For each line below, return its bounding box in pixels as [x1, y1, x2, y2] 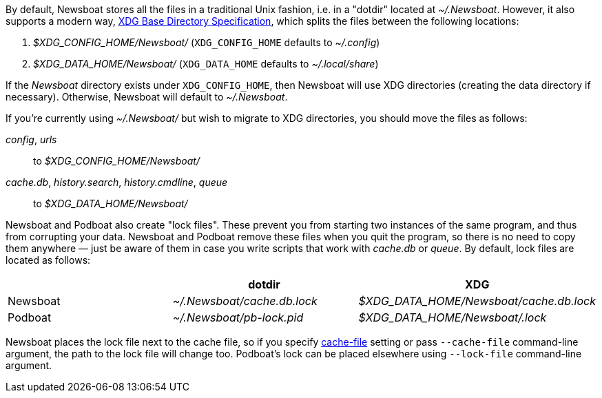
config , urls [6, 134, 57, 145]
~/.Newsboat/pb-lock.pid [172, 311, 304, 324]
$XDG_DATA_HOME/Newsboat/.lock [358, 311, 547, 324]
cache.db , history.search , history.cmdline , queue [6, 176, 228, 188]
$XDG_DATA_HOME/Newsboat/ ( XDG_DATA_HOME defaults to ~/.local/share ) [33, 58, 379, 70]
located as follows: [6, 254, 91, 266]
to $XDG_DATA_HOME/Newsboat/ [33, 198, 188, 209]
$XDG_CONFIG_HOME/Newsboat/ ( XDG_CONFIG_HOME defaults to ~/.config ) [33, 36, 380, 48]
